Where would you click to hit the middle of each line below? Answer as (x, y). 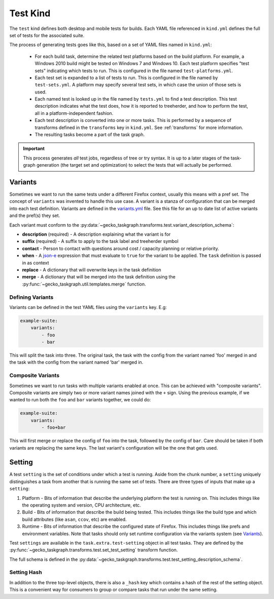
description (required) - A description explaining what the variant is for (96, 234)
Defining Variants (31, 297)
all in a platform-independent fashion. (74, 113)
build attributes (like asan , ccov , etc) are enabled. (74, 519)
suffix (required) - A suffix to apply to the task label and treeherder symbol (100, 241)
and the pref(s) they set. (35, 215)
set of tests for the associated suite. (47, 35)
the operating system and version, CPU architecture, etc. (81, 505)
